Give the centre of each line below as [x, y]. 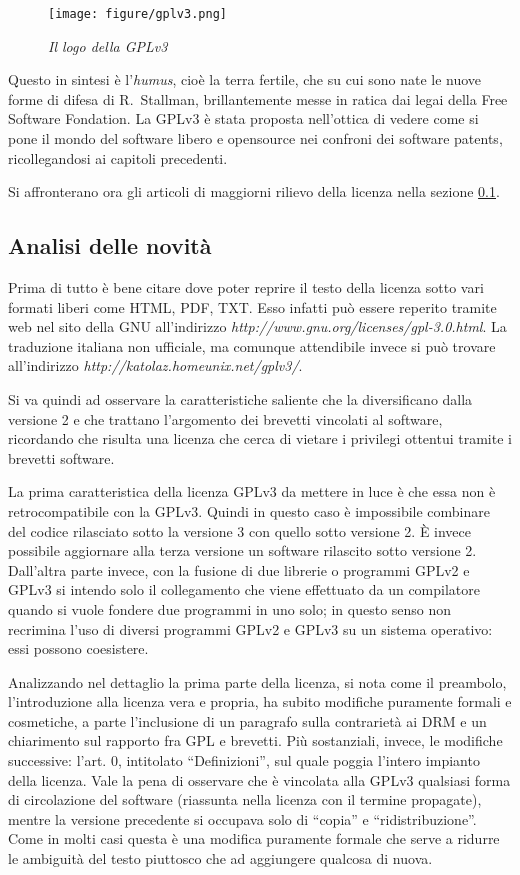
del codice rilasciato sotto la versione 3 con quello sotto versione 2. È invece [240, 530]
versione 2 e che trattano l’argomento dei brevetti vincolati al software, [225, 418]
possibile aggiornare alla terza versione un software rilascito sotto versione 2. [242, 550]
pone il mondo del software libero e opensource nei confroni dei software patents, [255, 138]
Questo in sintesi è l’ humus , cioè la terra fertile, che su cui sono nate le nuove [245, 79]
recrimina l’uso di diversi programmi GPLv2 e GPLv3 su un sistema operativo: [250, 628]
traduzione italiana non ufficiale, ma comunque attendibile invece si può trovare [252, 345]
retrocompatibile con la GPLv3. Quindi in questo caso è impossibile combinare [249, 510]
